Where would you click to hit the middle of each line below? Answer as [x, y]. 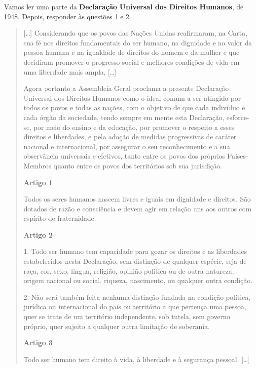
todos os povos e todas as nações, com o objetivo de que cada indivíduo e [134, 107]
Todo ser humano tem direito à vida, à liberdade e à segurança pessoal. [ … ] [137, 359]
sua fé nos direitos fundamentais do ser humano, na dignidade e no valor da [138, 42]
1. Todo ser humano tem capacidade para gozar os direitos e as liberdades [135, 251]
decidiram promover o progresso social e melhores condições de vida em [131, 61]
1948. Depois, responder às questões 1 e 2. [68, 16]
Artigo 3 [38, 343]
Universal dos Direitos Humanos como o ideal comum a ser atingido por [132, 98]
